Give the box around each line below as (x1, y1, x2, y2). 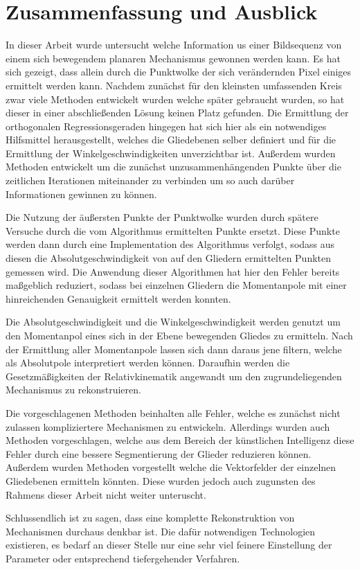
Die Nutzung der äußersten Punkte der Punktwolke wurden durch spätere (6, 210, 318, 224)
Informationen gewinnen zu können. (6, 186, 157, 201)
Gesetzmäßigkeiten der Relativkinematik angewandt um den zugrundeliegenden (6, 368, 342, 383)
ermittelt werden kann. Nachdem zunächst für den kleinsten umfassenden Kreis (6, 78, 342, 92)
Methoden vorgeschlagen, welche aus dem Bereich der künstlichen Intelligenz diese (6, 433, 354, 447)
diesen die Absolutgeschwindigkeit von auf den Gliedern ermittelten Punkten (6, 251, 332, 265)
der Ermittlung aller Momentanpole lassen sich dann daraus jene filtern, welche (6, 341, 342, 356)
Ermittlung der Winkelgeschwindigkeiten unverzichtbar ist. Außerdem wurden (6, 145, 336, 160)
